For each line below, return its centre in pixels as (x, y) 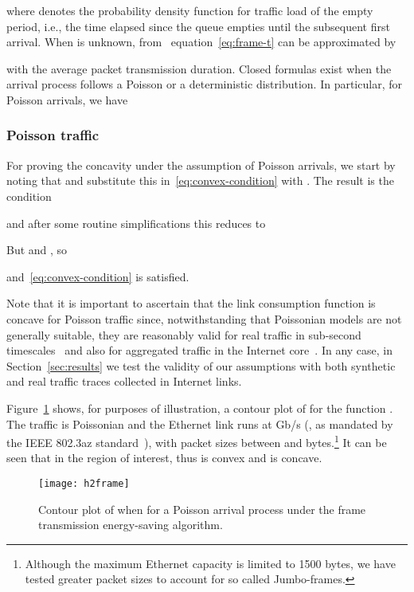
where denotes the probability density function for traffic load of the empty (190, 10)
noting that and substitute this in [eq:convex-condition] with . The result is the (200, 180)
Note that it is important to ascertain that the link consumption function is (191, 303)
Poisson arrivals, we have (67, 99)
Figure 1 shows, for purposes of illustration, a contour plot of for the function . (200, 408)
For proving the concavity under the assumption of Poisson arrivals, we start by (201, 165)
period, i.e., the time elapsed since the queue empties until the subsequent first (198, 26)
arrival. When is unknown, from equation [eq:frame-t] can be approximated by (201, 42)
